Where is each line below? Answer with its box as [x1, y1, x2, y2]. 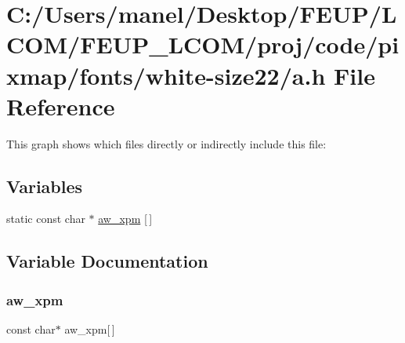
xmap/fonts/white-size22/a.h [6, 59, 326, 91]
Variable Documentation [6, 249, 208, 273]
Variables [6, 173, 83, 198]
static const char [6, 210, 85, 227]
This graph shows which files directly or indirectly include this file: [6, 135, 327, 151]
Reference [6, 89, 115, 122]
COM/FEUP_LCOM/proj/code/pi [6, 28, 400, 60]
